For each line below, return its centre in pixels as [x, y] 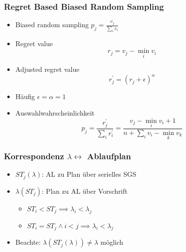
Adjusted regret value [47, 69]
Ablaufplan [109, 156]
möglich [112, 242]
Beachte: [28, 242]
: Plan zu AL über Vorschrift [85, 191]
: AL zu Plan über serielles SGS [89, 174]
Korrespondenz [34, 156]
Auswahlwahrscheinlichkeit [55, 112]
